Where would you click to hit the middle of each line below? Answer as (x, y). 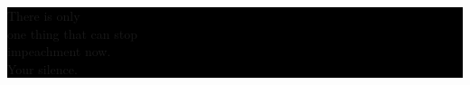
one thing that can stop (72, 33)
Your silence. (42, 68)
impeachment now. (59, 51)
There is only (44, 15)
